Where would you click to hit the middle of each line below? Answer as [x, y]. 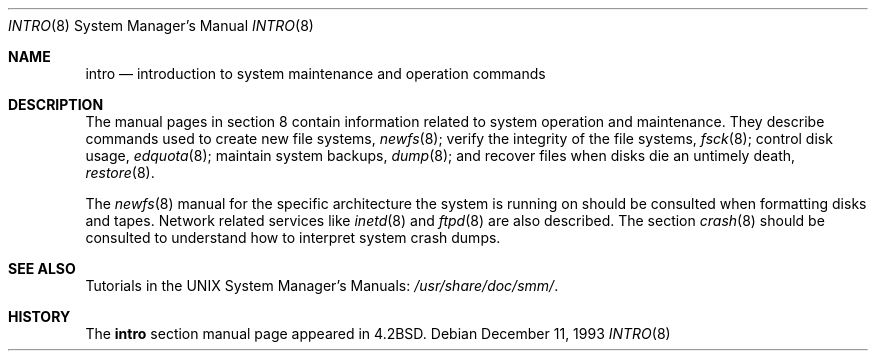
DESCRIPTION [56, 104]
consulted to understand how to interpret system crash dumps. [293, 237]
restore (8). [120, 172]
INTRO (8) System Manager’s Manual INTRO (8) [161, 25]
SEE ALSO [42, 268]
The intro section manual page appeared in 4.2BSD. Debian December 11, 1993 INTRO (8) [378, 333]
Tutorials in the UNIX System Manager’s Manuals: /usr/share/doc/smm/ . [322, 285]
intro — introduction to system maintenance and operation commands [315, 73]
